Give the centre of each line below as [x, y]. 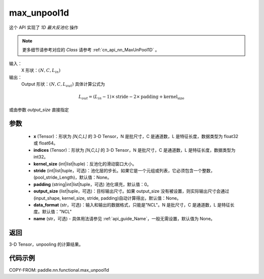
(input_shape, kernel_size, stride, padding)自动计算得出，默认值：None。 [107, 198]
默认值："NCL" [57, 212]
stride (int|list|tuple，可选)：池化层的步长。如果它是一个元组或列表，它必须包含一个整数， [124, 170]
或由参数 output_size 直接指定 [39, 110]
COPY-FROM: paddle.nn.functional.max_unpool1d [59, 270]
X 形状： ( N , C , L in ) [41, 71]
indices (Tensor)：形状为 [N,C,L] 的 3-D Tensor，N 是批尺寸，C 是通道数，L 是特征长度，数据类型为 [134, 150]
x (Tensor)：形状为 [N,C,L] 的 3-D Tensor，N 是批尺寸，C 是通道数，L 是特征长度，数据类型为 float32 [136, 137]
